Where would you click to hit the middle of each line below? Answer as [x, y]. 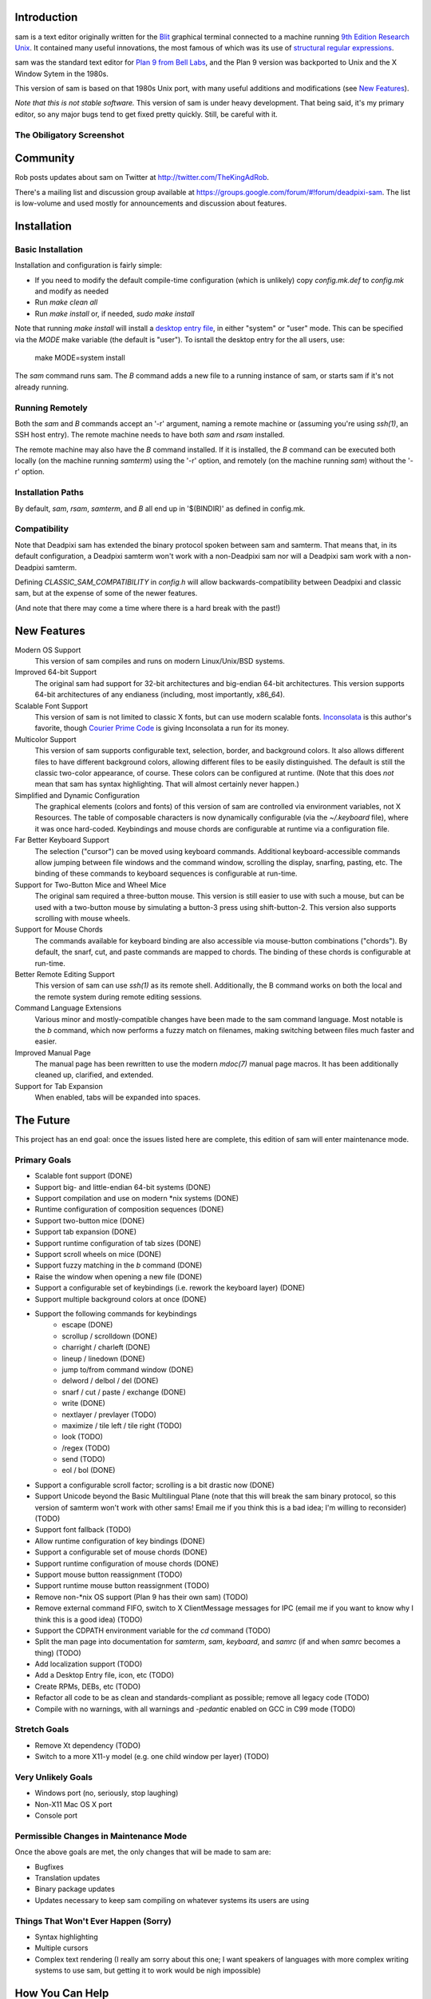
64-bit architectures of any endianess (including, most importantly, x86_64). [160, 695]
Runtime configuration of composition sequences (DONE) [129, 1209]
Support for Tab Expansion [59, 1086]
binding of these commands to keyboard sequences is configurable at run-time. [166, 874]
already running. [42, 387]
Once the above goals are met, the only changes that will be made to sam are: [143, 1852]
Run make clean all [66, 302]
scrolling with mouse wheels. [83, 918]
